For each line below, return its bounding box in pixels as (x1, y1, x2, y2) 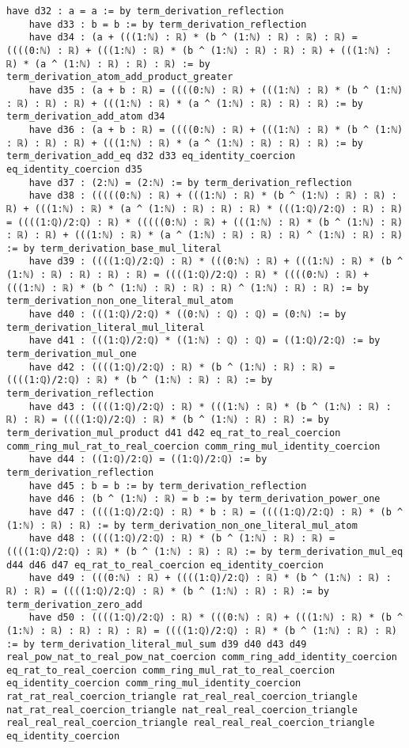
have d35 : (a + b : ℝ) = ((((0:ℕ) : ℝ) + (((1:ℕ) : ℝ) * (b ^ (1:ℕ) (28, 84, 403, 96)
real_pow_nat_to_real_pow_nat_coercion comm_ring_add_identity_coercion (6, 651, 397, 663)
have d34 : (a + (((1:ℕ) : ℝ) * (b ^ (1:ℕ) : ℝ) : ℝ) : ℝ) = (28, 32, 358, 44)
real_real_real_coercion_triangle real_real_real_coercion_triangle (6, 717, 375, 729)
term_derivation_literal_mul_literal (6, 321, 205, 333)
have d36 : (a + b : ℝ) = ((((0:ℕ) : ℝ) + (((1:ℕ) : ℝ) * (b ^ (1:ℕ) (28, 123, 403, 135)
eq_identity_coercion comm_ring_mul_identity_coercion (6, 678, 301, 689)
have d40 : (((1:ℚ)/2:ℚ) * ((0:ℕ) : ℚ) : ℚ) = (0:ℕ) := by (28, 309, 347, 321)
